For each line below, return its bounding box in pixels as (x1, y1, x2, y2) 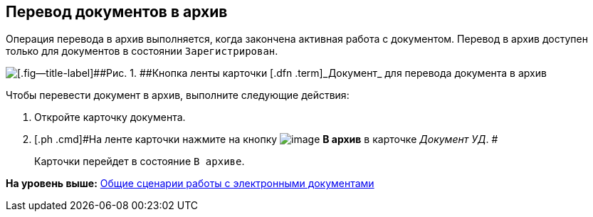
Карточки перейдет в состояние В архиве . (34, 155, 245, 168)
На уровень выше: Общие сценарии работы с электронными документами (6, 177, 374, 190)
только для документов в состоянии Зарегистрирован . (6, 45, 278, 58)
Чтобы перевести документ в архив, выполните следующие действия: (6, 89, 350, 102)
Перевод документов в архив (6, 3, 228, 21)
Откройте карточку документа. (34, 111, 186, 124)
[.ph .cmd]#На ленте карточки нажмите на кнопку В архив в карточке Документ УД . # (34, 133, 498, 146)
